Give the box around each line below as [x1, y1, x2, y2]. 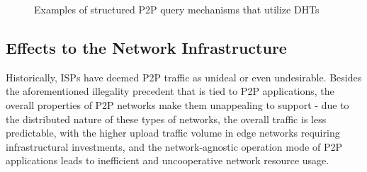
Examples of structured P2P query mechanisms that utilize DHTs [34, 2, 320, 16]
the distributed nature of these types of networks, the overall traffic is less [6, 111, 327, 126]
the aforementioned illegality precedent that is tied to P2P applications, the [6, 84, 334, 98]
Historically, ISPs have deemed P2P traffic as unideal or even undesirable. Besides [6, 69, 362, 84]
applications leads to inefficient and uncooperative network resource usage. [6, 153, 329, 168]
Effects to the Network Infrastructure [6, 36, 287, 58]
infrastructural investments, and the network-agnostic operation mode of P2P [6, 139, 342, 154]
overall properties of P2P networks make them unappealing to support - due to [6, 97, 349, 112]
